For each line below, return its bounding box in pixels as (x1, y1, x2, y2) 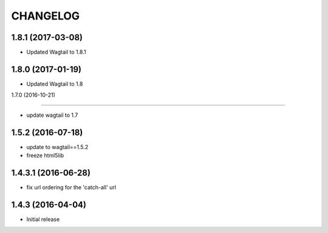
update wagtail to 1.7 (26, 111, 78, 119)
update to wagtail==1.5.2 (26, 143, 89, 150)
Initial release (26, 215, 60, 223)
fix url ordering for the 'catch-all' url (26, 183, 117, 191)
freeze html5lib (26, 152, 64, 159)
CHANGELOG (11, 9, 80, 23)
